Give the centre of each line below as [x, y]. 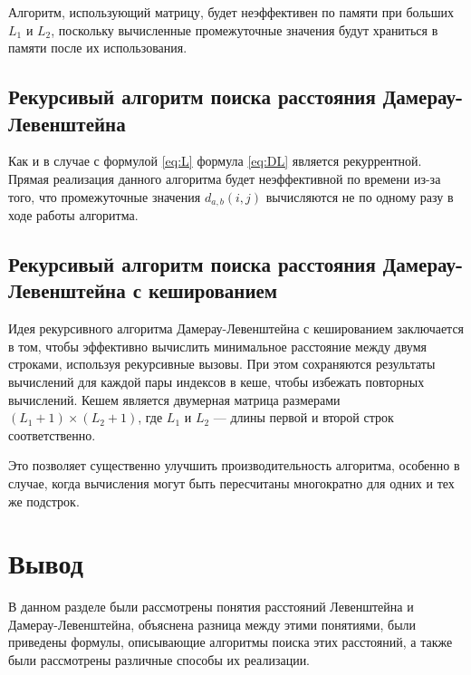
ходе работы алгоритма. [73, 215]
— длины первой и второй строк [303, 417]
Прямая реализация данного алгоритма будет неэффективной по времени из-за [225, 178]
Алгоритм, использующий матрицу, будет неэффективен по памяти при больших [231, 12]
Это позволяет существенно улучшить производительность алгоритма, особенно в [234, 465]
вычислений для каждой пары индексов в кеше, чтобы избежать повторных [216, 381]
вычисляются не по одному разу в [360, 196]
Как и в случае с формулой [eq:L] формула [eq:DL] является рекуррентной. [215, 161]
